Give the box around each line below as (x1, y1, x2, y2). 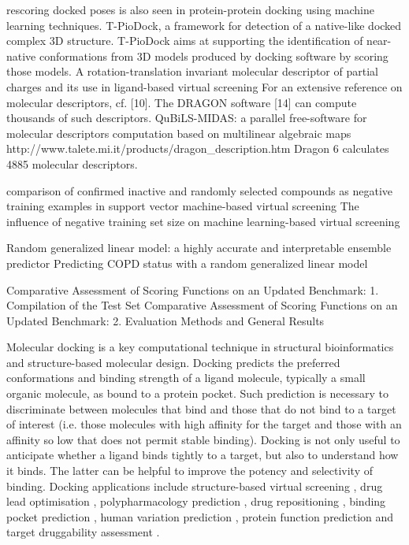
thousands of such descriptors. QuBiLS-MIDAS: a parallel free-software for (6, 109, 367, 126)
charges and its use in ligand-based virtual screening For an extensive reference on (6, 78, 403, 95)
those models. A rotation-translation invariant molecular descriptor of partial (6, 63, 378, 80)
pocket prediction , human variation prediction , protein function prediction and (6, 508, 394, 525)
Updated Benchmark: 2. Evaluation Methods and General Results (6, 312, 325, 328)
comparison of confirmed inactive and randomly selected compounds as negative (6, 182, 393, 198)
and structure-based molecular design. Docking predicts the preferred (6, 354, 340, 370)
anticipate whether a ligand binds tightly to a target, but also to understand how (6, 447, 399, 463)
